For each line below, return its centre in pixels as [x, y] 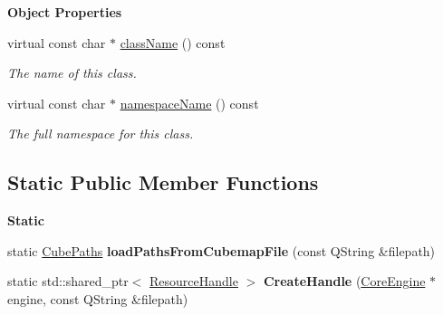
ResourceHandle [194, 281]
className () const [173, 42]
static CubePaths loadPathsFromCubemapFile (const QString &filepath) [221, 250]
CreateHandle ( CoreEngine [344, 281]
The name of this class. [72, 73]
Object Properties [65, 12]
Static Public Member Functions [163, 182]
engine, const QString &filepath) [98, 298]
